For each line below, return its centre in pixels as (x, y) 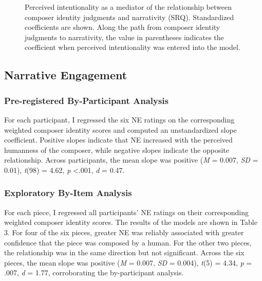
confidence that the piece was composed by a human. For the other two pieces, (128, 242)
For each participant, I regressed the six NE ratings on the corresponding (119, 119)
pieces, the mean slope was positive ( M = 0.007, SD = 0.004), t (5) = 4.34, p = (128, 262)
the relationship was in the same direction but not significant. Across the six (124, 252)
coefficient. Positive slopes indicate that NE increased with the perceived (118, 140)
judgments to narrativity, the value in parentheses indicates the (124, 37)
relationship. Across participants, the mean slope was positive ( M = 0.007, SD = (131, 160)
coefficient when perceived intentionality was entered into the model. (133, 47)
